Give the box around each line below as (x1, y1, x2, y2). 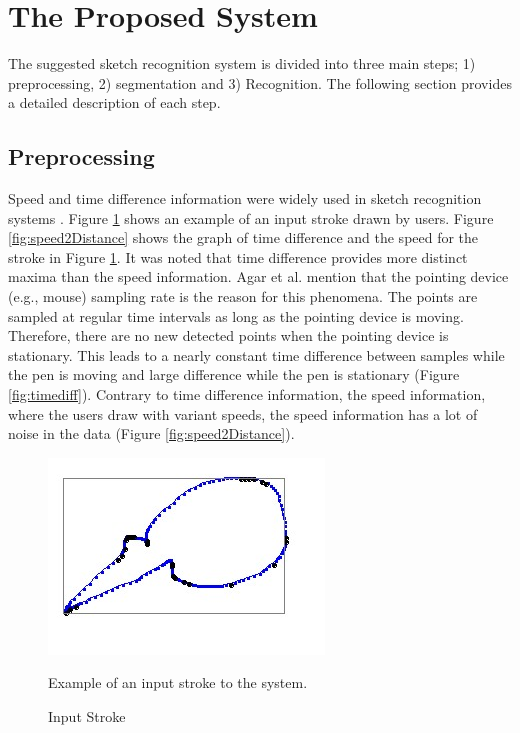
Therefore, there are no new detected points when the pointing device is (8, 325, 449, 346)
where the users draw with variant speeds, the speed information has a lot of (8, 403, 478, 424)
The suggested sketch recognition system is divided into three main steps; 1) (8, 53, 476, 74)
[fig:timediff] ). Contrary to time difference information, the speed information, (8, 384, 486, 405)
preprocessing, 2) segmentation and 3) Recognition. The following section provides (8, 72, 512, 93)
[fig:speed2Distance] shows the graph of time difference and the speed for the (8, 227, 479, 248)
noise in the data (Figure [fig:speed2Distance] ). (8, 423, 295, 444)
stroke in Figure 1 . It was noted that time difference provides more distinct (8, 246, 468, 267)
